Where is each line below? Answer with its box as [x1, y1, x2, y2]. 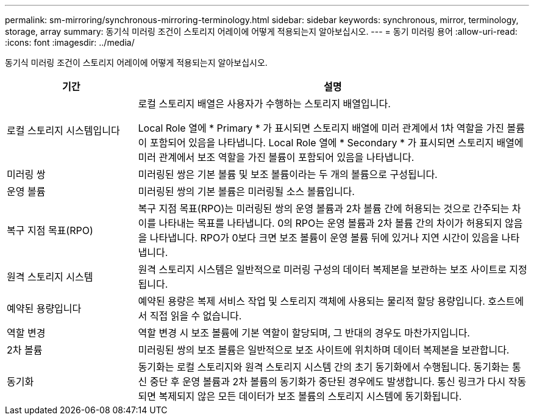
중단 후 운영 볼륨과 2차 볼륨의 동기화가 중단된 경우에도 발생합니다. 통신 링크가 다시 [149, 376, 506, 388]
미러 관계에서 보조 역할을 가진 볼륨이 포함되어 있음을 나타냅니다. [138, 151, 415, 163]
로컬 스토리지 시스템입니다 [7, 124, 120, 137]
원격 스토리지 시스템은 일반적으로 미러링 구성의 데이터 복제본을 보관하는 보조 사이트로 [138, 263, 507, 276]
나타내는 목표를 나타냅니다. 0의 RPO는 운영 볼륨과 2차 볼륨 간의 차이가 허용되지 [158, 217, 502, 229]
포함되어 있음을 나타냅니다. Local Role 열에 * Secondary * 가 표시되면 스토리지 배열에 [149, 137, 524, 149]
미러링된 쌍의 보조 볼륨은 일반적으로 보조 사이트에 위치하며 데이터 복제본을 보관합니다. [138, 344, 510, 356]
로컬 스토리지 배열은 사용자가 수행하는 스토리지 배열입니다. [138, 98, 391, 110]
